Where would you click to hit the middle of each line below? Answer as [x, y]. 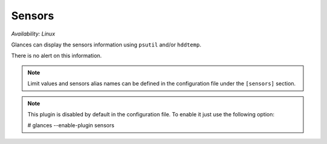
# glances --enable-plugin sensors [71, 125]
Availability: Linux [33, 34]
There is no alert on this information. [57, 56]
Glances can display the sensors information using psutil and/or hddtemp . [106, 45]
